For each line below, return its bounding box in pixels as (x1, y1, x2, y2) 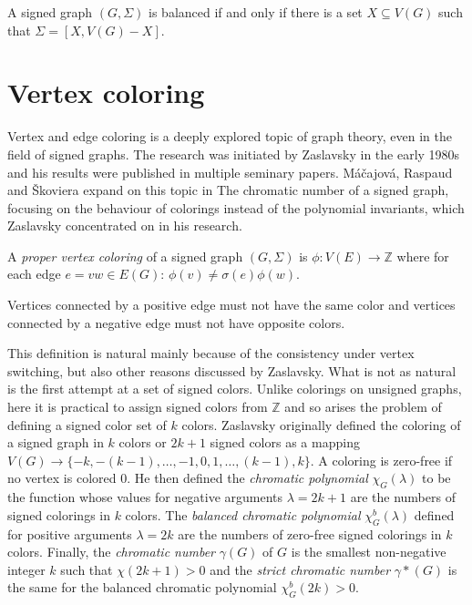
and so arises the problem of (284, 397, 442, 416)
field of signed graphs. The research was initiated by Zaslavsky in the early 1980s (7, 144, 460, 163)
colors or (118, 433, 167, 452)
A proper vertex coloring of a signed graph (7, 246, 243, 265)
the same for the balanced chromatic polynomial (7, 578, 277, 597)
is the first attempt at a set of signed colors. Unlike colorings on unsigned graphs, (7, 379, 462, 398)
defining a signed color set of (7, 415, 167, 434)
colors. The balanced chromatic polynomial (125, 505, 361, 524)
